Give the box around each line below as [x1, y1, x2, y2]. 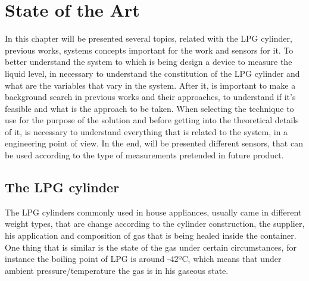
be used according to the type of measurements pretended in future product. [5, 149, 284, 161]
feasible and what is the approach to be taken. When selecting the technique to [5, 102, 294, 114]
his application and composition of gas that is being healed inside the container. [5, 229, 296, 242]
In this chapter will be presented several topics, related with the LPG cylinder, [5, 32, 292, 45]
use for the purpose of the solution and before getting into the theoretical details [5, 114, 299, 126]
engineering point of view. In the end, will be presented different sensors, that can [5, 137, 303, 149]
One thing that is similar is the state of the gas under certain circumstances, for [5, 241, 296, 253]
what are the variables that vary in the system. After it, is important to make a [5, 79, 296, 91]
